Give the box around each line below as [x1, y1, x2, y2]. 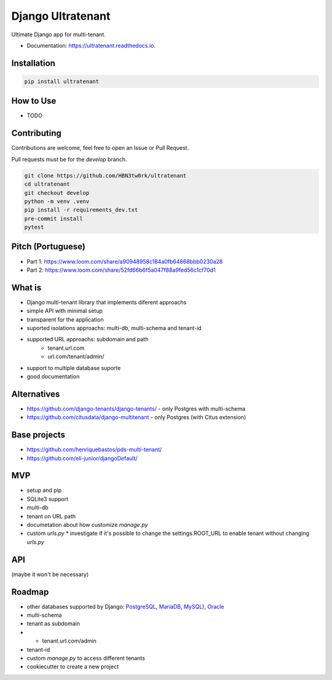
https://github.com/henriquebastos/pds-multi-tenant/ [26, 446, 162, 453]
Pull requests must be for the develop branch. [11, 156, 127, 163]
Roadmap [11, 587, 49, 597]
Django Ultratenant [11, 9, 111, 23]
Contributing [11, 128, 61, 138]
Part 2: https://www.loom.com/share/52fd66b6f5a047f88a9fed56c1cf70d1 [26, 266, 216, 274]
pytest [24, 224, 44, 231]
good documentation [26, 373, 80, 380]
